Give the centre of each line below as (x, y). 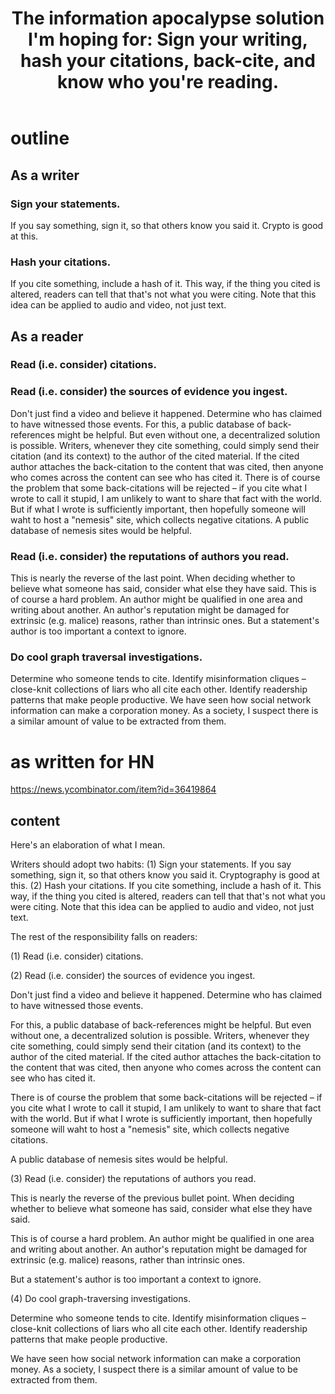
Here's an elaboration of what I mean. (88, 845)
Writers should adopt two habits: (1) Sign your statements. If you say (151, 864)
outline (40, 138)
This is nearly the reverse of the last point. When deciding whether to (153, 578)
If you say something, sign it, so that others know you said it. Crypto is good (167, 225)
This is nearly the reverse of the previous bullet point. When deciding (152, 1198)
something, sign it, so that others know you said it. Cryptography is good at (165, 875)
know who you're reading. (168, 82)
